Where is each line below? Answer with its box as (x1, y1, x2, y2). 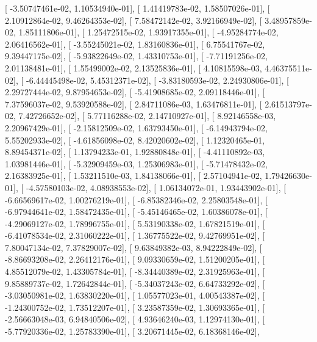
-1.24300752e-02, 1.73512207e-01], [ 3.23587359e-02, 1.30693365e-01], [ (5, 300, 265, 313)
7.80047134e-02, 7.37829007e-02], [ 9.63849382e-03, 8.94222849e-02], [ (5, 241, 262, 253)
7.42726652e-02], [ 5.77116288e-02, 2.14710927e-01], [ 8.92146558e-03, (18, 109, 276, 122)
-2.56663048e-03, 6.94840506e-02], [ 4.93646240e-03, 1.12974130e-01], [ (5, 313, 265, 326)
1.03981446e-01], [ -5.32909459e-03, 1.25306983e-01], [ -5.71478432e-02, (5, 157, 268, 170)
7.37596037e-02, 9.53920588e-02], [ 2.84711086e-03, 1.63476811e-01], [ (5, 97, 262, 110)
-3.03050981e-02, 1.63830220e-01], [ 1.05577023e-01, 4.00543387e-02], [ (5, 289, 265, 302)
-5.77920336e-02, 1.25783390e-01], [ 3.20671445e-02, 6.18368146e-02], (5, 325, 260, 338)
